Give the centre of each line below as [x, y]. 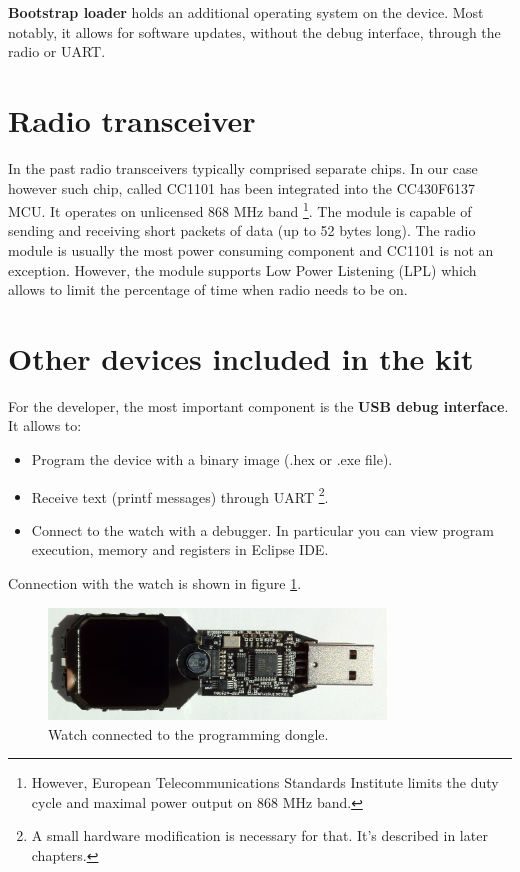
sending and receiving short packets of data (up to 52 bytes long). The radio [242, 230]
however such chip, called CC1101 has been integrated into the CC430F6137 [242, 187]
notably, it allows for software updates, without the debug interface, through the [254, 31]
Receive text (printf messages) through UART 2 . [180, 495]
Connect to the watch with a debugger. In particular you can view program [262, 529]
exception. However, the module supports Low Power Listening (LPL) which [242, 269]
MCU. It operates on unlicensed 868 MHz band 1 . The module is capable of [240, 209]
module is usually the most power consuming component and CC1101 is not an [251, 249]
